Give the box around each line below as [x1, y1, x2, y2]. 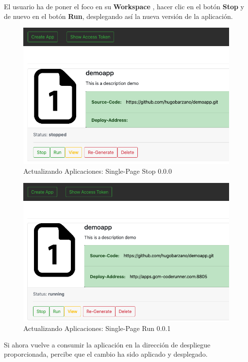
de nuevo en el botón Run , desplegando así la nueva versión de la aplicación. [4, 11, 233, 21]
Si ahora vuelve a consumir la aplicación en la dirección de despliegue [4, 339, 211, 349]
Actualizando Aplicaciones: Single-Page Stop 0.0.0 [23, 165, 172, 176]
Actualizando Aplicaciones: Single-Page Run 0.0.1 [23, 323, 171, 333]
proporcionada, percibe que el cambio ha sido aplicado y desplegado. [4, 349, 208, 359]
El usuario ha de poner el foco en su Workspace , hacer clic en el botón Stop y [4, 1, 244, 11]
